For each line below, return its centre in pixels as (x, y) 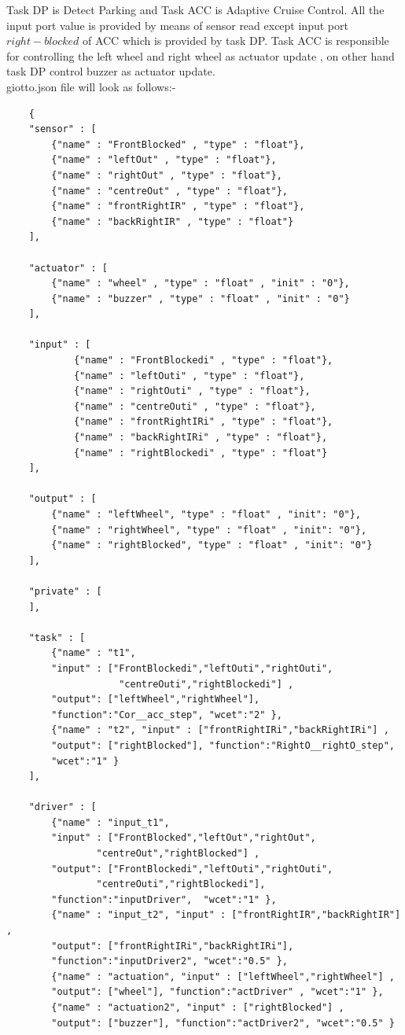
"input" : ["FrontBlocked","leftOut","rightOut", (184, 838)
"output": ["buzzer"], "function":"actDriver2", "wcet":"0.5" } (223, 1023)
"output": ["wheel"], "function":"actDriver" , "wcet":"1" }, (217, 992)
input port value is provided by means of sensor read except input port (177, 25)
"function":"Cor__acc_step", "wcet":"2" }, (167, 715)
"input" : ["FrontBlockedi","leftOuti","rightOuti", (192, 668)
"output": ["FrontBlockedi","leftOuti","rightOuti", (192, 869)
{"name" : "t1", (94, 653)
